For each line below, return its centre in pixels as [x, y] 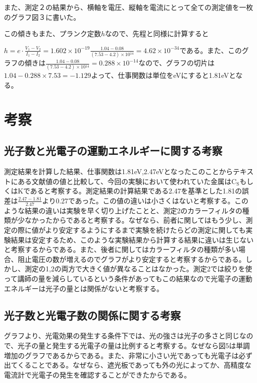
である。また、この [211, 50]
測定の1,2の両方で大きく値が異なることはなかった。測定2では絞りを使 [138, 269]
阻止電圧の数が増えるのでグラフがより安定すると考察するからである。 [132, 259]
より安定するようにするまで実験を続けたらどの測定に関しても [146, 229]
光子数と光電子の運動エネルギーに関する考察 [113, 151]
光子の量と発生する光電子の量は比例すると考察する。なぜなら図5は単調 [134, 345]
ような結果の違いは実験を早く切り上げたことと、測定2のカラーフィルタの [123, 210]
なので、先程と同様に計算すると [157, 33]
